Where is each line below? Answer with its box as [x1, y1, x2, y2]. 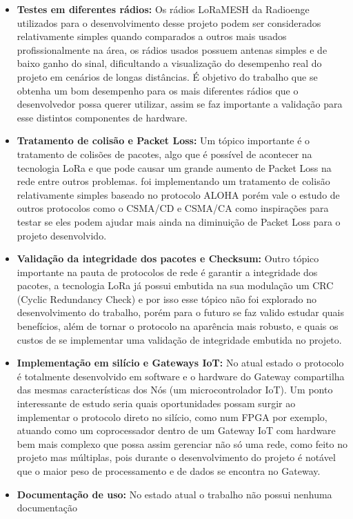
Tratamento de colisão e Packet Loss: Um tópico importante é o [17, 133, 310, 148]
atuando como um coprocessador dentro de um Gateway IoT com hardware [17, 423, 336, 438]
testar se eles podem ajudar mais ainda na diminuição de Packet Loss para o [17, 214, 341, 228]
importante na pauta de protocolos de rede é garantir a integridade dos [17, 264, 318, 279]
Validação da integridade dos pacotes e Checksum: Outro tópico [17, 251, 319, 266]
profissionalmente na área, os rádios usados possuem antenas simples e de [17, 42, 327, 57]
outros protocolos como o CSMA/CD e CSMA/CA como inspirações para [17, 201, 329, 215]
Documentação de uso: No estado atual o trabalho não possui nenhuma [17, 487, 332, 501]
